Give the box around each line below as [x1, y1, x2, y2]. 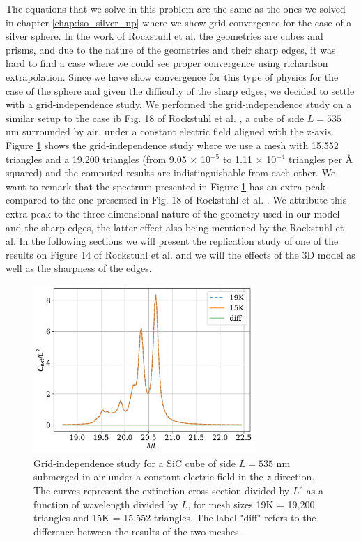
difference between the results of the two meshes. [33, 524, 242, 538]
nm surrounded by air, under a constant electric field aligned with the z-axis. [6, 124, 335, 139]
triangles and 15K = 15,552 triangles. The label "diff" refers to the [33, 510, 316, 525]
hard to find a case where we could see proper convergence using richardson [6, 56, 328, 70]
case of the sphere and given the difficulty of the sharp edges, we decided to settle [6, 83, 355, 98]
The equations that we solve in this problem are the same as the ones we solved [6, 1, 346, 15]
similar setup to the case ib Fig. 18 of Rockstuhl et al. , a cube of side [6, 110, 305, 125]
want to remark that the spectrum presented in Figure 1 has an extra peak [6, 178, 326, 193]
